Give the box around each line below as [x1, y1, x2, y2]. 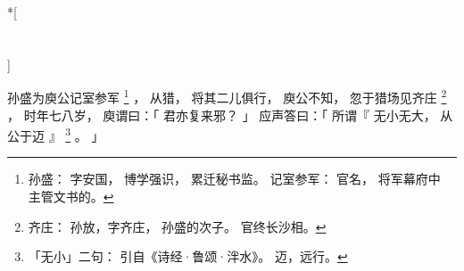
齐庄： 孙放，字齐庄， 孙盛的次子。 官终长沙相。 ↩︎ [28, 217, 327, 235]
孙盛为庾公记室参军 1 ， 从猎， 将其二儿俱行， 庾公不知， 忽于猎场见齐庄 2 [7, 86, 447, 107]
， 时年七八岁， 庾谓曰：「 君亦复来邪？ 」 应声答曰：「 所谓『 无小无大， [7, 105, 436, 124]
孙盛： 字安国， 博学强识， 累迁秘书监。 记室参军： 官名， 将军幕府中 [28, 169, 441, 188]
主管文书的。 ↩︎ [28, 187, 114, 206]
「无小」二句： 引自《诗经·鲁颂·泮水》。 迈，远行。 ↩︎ [28, 247, 348, 266]
